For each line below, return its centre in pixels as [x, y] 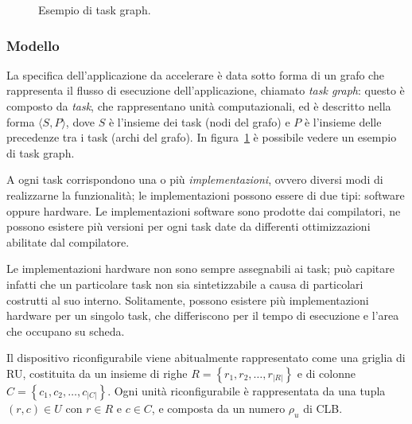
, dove [80, 121]
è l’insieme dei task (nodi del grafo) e [199, 121]
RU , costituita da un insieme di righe [97, 373]
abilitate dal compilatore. [68, 241]
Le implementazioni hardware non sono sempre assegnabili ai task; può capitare [200, 268]
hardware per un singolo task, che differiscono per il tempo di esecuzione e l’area [203, 315]
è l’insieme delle [343, 121]
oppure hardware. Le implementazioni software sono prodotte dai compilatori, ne [204, 210]
